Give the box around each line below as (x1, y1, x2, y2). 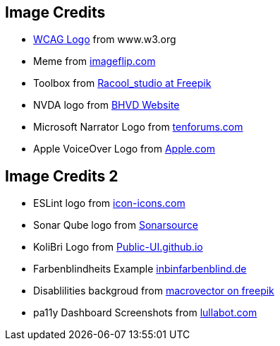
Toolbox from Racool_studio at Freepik (33, 77, 212, 90)
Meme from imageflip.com (33, 55, 156, 68)
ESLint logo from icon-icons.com (33, 197, 185, 210)
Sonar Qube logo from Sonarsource (33, 219, 198, 232)
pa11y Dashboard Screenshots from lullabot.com (33, 306, 257, 319)
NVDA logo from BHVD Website (33, 99, 180, 112)
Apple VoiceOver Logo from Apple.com (33, 143, 215, 155)
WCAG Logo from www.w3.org (33, 33, 176, 46)
